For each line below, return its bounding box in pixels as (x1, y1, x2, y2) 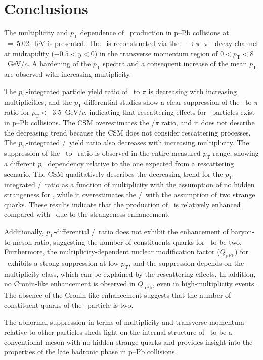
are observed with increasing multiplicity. (4, 69, 131, 79)
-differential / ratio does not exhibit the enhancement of (54, 226, 229, 236)
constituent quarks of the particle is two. (4, 299, 134, 310)
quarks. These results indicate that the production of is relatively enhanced (4, 199, 241, 209)
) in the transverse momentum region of (94, 48, 218, 58)
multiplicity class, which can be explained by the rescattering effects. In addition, (4, 268, 256, 279)
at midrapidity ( (4, 48, 54, 58)
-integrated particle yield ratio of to (26, 85, 140, 96)
